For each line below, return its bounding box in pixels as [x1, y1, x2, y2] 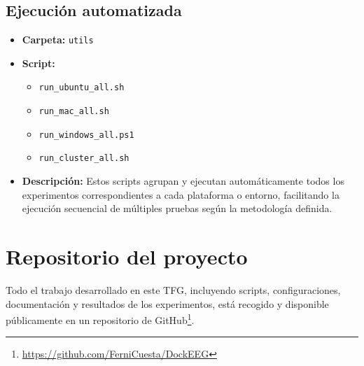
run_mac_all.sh [38, 106, 109, 117]
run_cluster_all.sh [38, 153, 129, 164]
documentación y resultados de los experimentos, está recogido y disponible [6, 296, 329, 311]
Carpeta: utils [22, 32, 94, 47]
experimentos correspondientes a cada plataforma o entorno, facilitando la [22, 187, 339, 202]
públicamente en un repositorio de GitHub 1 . [6, 311, 195, 327]
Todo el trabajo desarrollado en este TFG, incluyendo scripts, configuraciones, [6, 282, 341, 297]
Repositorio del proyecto [6, 242, 248, 271]
